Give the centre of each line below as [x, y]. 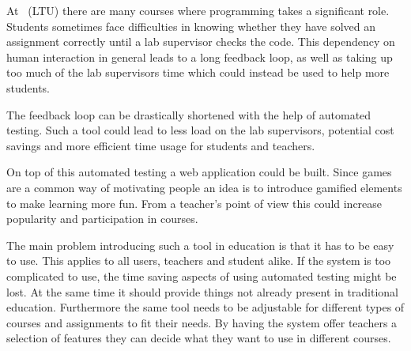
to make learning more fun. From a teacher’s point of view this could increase [194, 203]
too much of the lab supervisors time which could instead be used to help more [198, 72]
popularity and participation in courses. [102, 219]
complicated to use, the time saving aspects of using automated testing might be [202, 276]
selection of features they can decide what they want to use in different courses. [199, 338]
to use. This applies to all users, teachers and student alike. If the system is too [199, 260]
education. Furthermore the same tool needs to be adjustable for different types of [205, 307]
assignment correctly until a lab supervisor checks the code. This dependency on [201, 42]
